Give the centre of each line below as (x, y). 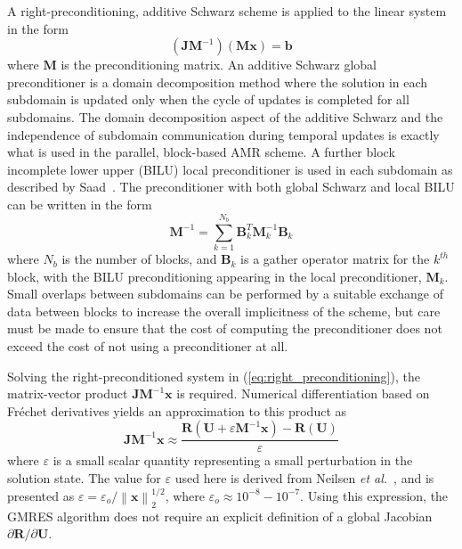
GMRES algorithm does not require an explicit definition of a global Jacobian (220, 516)
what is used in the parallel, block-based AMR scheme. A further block (201, 152)
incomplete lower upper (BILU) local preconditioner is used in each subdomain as (230, 169)
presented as (41, 495)
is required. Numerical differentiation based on (303, 393)
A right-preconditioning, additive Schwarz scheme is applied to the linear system (227, 11)
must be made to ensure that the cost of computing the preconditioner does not (225, 328)
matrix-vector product (68, 393)
